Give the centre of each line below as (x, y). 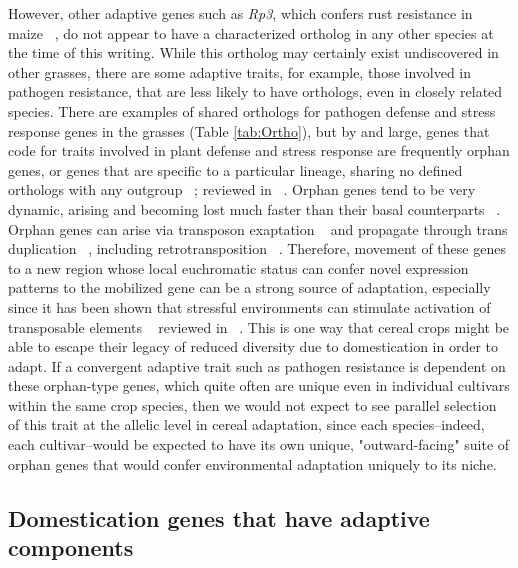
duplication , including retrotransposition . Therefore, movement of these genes (257, 248)
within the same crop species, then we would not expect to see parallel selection (252, 404)
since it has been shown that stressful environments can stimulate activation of (249, 306)
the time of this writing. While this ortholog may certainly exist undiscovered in (253, 52)
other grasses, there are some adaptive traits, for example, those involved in (240, 71)
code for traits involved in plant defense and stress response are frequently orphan (259, 150)
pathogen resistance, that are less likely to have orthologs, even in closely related (255, 91)
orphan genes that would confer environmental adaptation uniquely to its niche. (252, 463)
